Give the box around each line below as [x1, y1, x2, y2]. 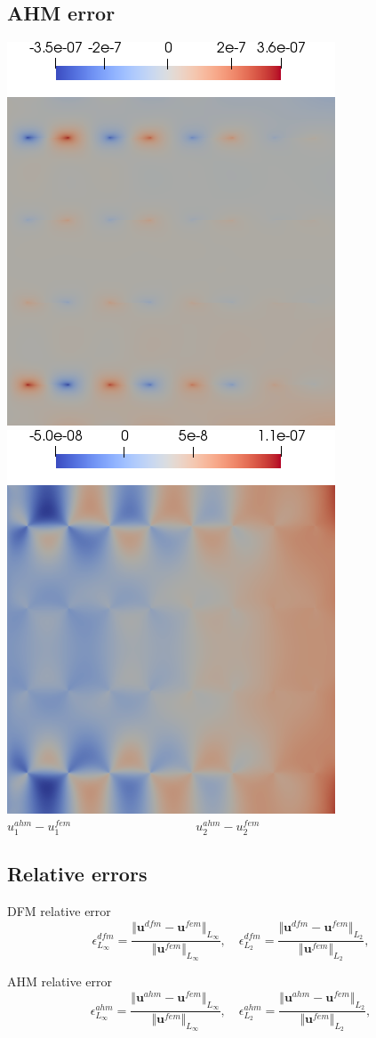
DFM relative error [7, 902, 111, 920]
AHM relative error [7, 972, 112, 991]
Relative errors [7, 860, 148, 888]
